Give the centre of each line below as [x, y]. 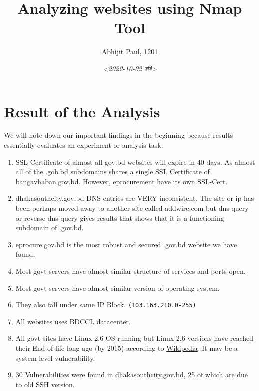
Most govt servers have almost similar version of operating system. [118, 287]
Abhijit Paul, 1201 [130, 52]
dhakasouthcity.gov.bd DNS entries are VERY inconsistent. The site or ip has [135, 198]
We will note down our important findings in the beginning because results [119, 135]
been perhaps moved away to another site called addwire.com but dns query [132, 208]
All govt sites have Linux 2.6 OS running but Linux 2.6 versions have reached [135, 338]
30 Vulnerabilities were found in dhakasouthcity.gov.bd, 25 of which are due [132, 374]
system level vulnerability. [55, 357]
